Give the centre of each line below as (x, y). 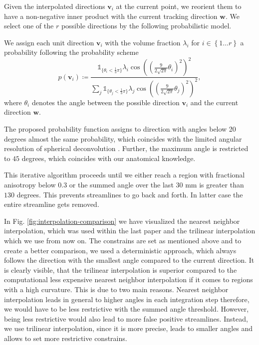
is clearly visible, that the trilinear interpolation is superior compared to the (121, 269)
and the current (214, 102)
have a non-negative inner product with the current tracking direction (111, 16)
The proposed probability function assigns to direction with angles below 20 (120, 129)
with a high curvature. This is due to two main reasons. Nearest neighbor (116, 289)
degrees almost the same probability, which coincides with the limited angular (123, 138)
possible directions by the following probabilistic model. (146, 26)
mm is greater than (215, 184)
